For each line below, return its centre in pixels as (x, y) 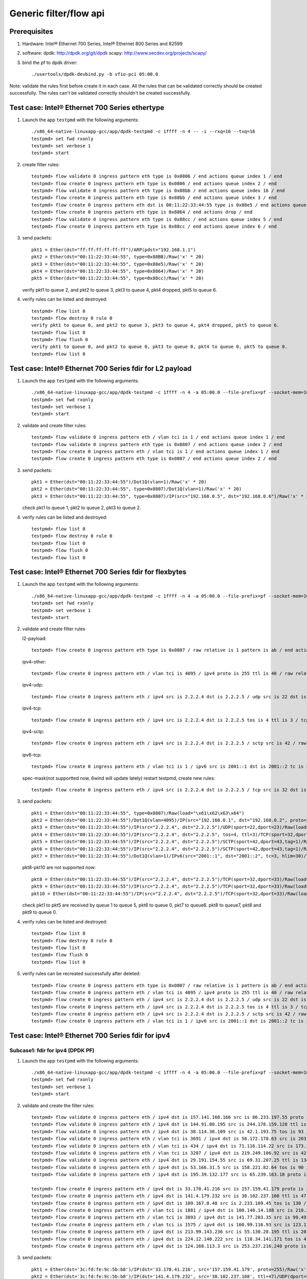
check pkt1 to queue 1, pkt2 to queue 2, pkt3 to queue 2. (82, 508)
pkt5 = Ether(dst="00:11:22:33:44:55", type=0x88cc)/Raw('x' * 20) (118, 278)
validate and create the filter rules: (58, 1106)
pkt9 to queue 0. (40, 912)
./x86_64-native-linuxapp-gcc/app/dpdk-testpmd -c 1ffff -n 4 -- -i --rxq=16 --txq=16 (143, 131)
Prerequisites (31, 31)
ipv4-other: (34, 661)
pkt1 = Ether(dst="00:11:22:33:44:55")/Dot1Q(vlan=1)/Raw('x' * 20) (119, 482)
